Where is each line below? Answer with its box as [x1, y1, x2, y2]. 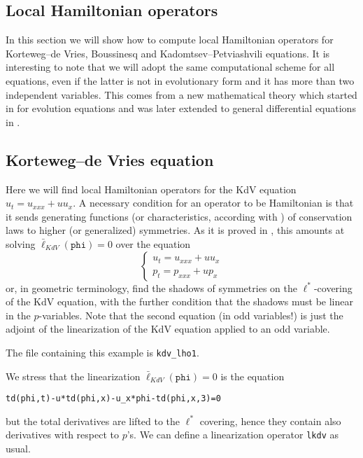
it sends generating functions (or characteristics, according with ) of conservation [6, 209, 353, 223]
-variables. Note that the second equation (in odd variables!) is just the [38, 307, 343, 322]
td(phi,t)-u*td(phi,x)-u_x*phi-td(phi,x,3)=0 [6, 394, 221, 404]
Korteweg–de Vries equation [6, 148, 214, 170]
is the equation [220, 368, 285, 383]
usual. [6, 441, 31, 456]
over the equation [115, 236, 191, 251]
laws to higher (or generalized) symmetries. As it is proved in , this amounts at [6, 223, 345, 237]
